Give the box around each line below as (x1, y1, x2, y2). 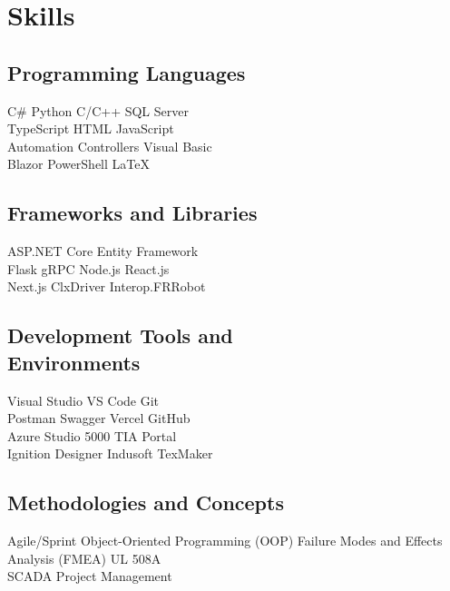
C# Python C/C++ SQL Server (7, 101, 189, 120)
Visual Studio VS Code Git (7, 390, 160, 409)
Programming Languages (7, 58, 246, 86)
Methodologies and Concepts (7, 488, 284, 517)
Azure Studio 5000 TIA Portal (7, 426, 177, 445)
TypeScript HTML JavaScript (7, 119, 174, 138)
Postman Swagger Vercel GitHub (7, 409, 191, 428)
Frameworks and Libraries (7, 199, 258, 227)
